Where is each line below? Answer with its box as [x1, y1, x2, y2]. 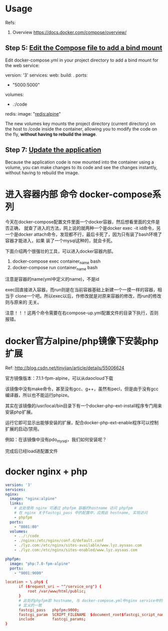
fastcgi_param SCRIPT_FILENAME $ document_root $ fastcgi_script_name [18, 612, 166, 617]
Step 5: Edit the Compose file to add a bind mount [5, 44, 162, 53]
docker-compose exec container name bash [12, 258, 101, 265]
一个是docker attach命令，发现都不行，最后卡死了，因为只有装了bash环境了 [5, 231, 162, 237]
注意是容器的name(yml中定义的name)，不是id [5, 276, 99, 282]
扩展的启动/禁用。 [5, 426, 42, 432]
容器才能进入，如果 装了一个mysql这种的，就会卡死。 [5, 237, 115, 243]
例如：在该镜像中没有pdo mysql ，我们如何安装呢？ [5, 436, 107, 443]
